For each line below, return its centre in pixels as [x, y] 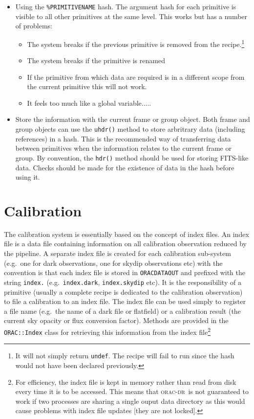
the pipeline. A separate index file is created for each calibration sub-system [117, 253]
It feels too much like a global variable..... [89, 103]
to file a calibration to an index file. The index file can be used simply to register [125, 301]
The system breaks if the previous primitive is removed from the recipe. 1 [136, 43]
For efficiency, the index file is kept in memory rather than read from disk [126, 382]
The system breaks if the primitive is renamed [96, 60]
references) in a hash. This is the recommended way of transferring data [123, 138]
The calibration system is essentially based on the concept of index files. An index [127, 234]
